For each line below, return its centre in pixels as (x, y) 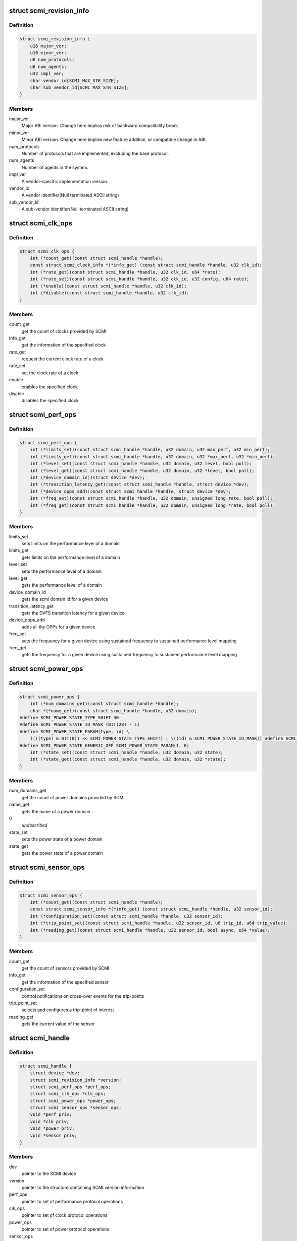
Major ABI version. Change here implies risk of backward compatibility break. (100, 126)
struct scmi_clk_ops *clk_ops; (68, 1094)
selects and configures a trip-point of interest (68, 1010)
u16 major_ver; (48, 46)
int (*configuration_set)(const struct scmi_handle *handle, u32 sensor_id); (127, 916)
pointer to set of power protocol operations (65, 1229)
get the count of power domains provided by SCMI (73, 797)
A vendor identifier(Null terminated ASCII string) (70, 195)
